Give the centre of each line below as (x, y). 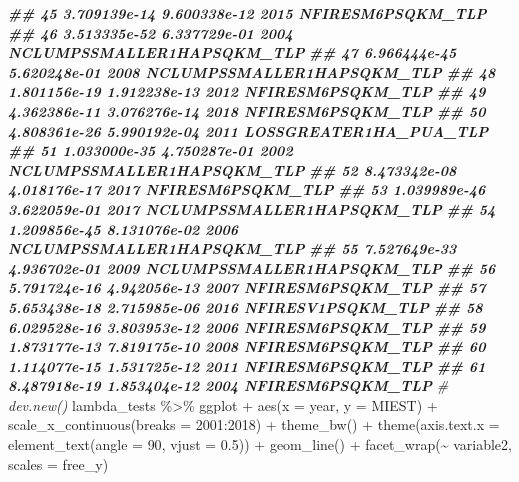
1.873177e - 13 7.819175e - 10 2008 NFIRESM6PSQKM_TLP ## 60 (247, 346)
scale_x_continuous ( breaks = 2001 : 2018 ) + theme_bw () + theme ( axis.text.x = (254, 424)
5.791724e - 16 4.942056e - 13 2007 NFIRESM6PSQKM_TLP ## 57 (247, 287)
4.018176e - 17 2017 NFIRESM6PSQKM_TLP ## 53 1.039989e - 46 (247, 189)
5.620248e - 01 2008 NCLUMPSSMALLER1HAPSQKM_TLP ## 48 (252, 71)
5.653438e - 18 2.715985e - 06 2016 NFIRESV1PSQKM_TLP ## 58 (245, 306)
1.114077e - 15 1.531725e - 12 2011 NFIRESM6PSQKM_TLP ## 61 (247, 365)
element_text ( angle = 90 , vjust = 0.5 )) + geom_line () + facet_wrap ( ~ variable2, (260, 444)
